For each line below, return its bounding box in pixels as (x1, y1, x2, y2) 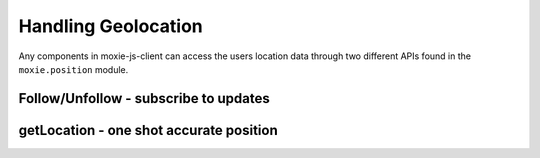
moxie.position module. (18, 63, 129, 75)
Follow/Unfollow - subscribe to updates (18, 90, 270, 107)
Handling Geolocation (18, 15, 204, 37)
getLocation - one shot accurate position (18, 121, 279, 139)
